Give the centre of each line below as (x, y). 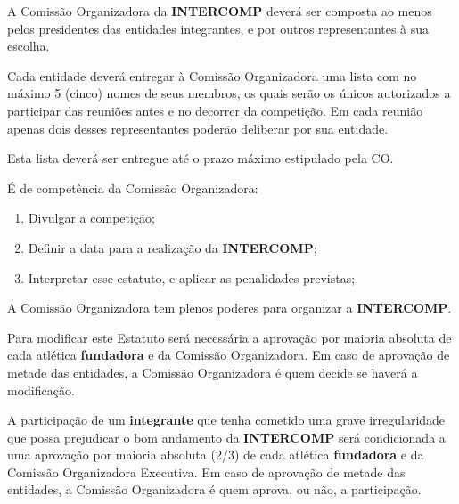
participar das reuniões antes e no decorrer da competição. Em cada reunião (215, 110)
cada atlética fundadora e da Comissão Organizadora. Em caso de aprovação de (229, 355)
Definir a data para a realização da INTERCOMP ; (172, 247)
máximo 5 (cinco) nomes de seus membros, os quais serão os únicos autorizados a (229, 93)
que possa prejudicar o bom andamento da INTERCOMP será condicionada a (226, 437)
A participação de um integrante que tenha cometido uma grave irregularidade (226, 420)
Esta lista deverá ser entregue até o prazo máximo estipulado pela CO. (201, 158)
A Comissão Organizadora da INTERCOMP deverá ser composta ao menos (220, 11)
